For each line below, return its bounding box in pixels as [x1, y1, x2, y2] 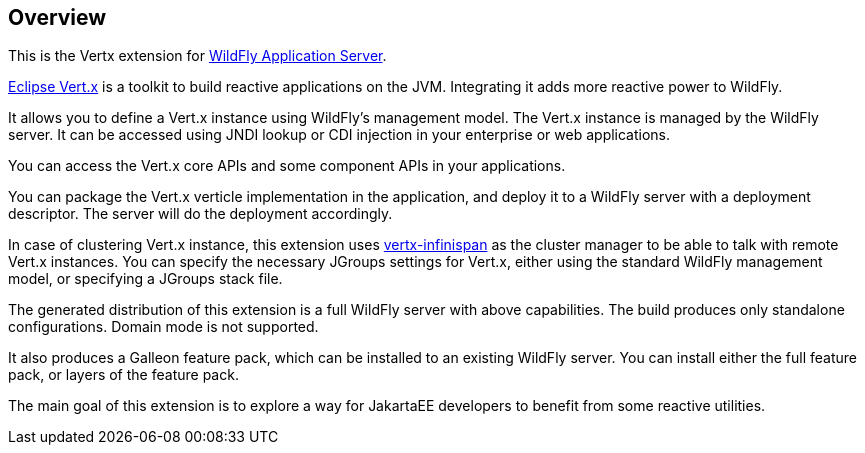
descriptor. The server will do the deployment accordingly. [8, 205, 393, 223]
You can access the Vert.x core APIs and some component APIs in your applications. [8, 157, 566, 175]
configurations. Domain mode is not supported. [8, 318, 319, 336]
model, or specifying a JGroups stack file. [8, 270, 283, 288]
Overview [8, 5, 107, 30]
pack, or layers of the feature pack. [8, 366, 239, 384]
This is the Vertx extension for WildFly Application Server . [8, 47, 387, 65]
